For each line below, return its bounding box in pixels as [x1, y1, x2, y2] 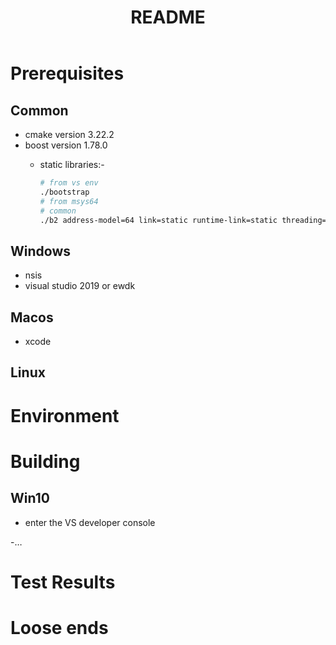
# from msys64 [39, 196, 99, 206]
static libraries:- [39, 159, 105, 170]
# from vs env [39, 178, 99, 188]
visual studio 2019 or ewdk [24, 280, 136, 292]
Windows [10, 242, 71, 260]
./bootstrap [39, 187, 90, 197]
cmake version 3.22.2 [24, 129, 115, 140]
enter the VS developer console [24, 516, 156, 528]
